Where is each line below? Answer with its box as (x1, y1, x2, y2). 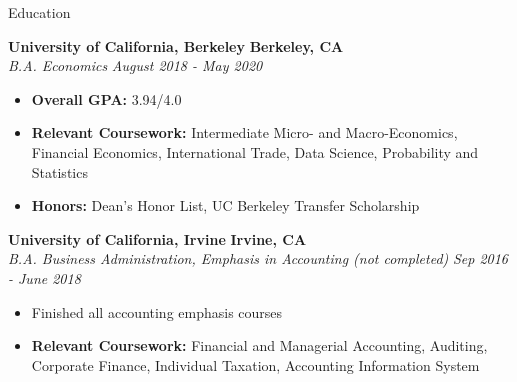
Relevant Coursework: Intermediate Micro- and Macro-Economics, (31, 122, 458, 143)
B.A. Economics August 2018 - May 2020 (8, 55, 263, 76)
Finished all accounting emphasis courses (31, 301, 283, 322)
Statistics (31, 161, 88, 182)
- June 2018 (8, 267, 81, 288)
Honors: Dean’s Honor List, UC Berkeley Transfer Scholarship (31, 195, 420, 216)
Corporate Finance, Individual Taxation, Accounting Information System (31, 354, 480, 375)
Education (8, 2, 71, 22)
